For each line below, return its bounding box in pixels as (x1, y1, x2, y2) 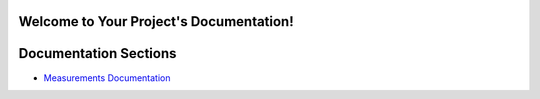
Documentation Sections (18, 45, 177, 62)
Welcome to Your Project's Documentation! (18, 13, 294, 30)
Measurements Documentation (43, 71, 171, 84)
